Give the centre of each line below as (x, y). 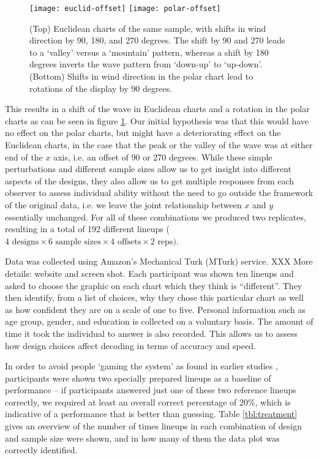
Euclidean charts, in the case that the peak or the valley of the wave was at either (159, 145)
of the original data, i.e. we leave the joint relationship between (123, 204)
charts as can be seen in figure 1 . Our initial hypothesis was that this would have (157, 120)
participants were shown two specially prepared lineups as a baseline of (138, 378)
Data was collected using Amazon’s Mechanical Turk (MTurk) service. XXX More (159, 261)
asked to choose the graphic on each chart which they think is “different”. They (154, 285)
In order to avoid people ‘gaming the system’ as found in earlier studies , (141, 366)
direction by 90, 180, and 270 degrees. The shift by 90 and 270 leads (157, 40)
